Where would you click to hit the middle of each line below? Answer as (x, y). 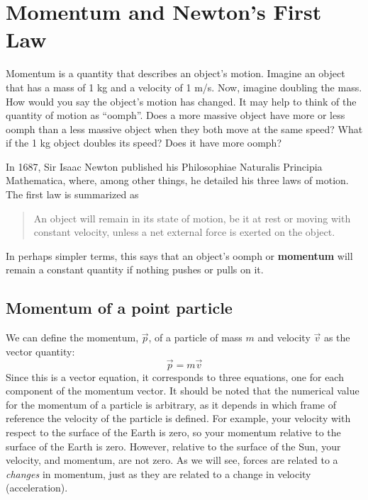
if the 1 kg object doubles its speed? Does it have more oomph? (144, 143)
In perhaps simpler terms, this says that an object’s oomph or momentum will (179, 255)
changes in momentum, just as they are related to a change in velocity (158, 473)
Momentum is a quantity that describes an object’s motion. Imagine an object (175, 73)
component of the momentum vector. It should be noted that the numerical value (183, 391)
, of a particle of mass (195, 337)
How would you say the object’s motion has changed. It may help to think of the (181, 101)
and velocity (284, 337)
